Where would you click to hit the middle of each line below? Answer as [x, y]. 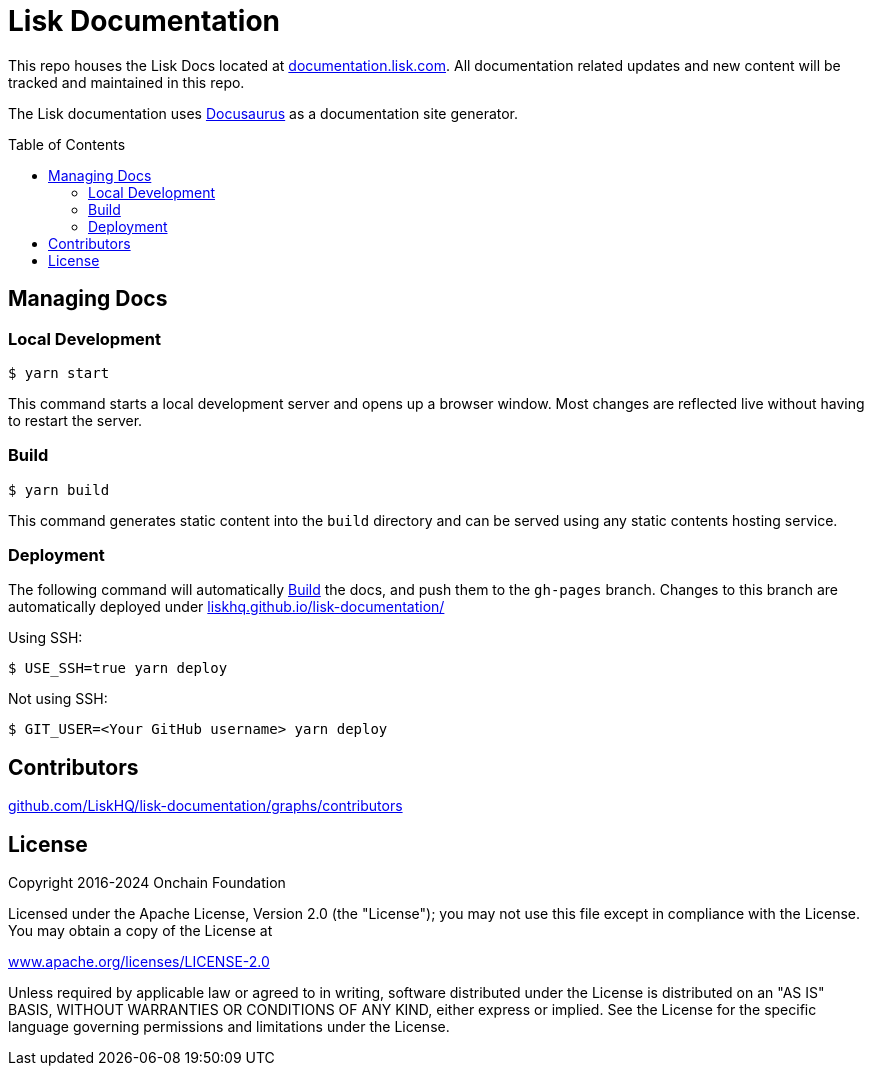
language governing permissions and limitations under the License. [229, 1027]
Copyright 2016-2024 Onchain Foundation [147, 883]
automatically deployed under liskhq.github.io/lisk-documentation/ [226, 607]
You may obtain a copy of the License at [140, 931]
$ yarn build [59, 489]
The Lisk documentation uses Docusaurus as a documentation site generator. [263, 113]
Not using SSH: [58, 699]
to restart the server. [75, 420]
